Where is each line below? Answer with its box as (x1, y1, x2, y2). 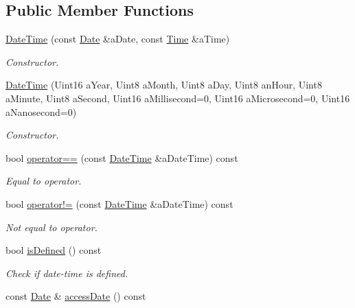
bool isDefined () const (5, 243, 102, 257)
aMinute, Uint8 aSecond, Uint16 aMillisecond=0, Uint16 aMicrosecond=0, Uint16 (5, 91, 350, 105)
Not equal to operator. (5, 220, 98, 234)
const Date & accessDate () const (5, 289, 146, 303)
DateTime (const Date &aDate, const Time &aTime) (5, 32, 230, 46)
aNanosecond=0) (5, 104, 77, 119)
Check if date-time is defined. (5, 265, 128, 280)
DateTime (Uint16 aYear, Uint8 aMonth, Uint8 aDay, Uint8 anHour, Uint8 (5, 78, 322, 92)
